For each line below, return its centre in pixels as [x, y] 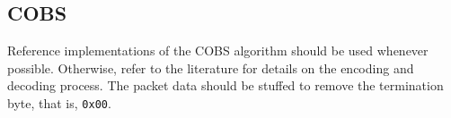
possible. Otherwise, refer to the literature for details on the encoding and [211, 67]
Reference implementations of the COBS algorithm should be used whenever [218, 51]
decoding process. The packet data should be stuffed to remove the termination [225, 85]
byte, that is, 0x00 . [59, 102]
